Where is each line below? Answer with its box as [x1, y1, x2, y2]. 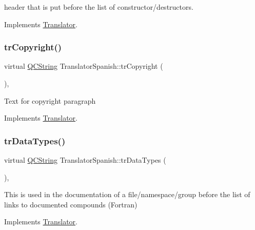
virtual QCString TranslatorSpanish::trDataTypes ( [4, 155, 166, 165]
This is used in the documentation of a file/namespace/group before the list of [4, 189, 250, 200]
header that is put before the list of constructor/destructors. [4, 2, 193, 12]
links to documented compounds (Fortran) [4, 199, 138, 209]
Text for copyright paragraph [4, 95, 96, 106]
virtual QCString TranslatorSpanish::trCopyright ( [4, 61, 163, 71]
